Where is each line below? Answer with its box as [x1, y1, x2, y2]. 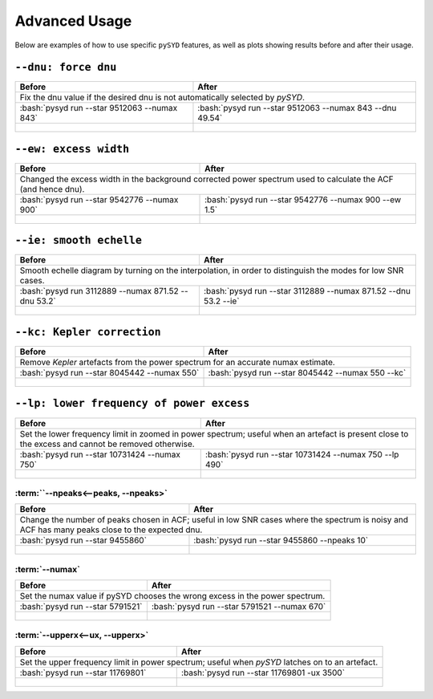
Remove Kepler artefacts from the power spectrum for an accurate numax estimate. [19, 357, 336, 368]
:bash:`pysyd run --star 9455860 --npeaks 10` [193, 534, 369, 546]
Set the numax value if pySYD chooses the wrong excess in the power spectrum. [19, 591, 326, 602]
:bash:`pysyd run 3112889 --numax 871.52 [19, 286, 180, 297]
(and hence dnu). [19, 183, 85, 194]
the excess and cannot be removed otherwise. [19, 438, 196, 449]
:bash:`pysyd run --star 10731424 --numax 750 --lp [204, 449, 399, 460]
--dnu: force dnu [14, 61, 117, 74]
